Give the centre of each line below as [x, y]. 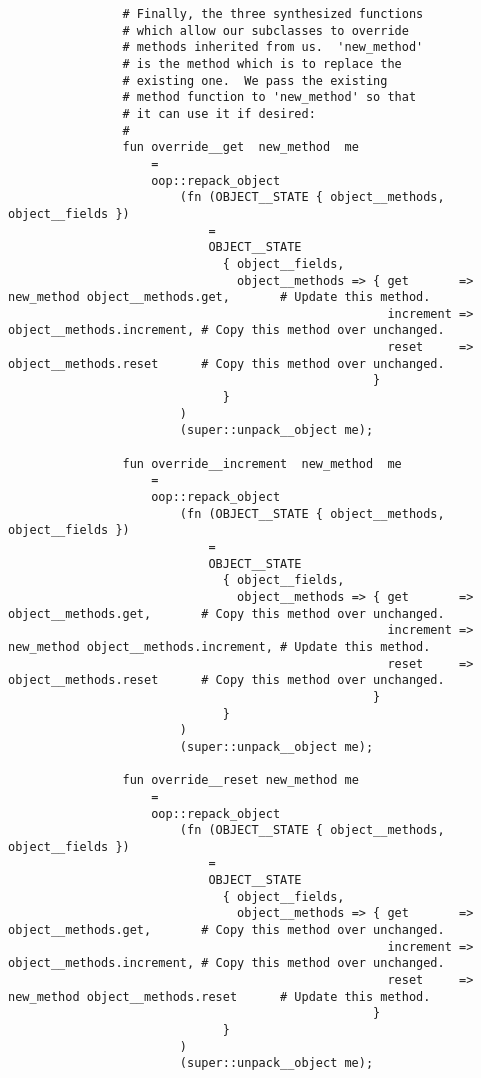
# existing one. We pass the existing [255, 80]
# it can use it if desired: [219, 113]
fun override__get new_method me [240, 147]
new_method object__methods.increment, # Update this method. [219, 646]
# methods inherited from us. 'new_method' [273, 47]
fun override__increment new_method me [262, 463]
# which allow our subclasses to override [265, 30]
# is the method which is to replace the [262, 63]
